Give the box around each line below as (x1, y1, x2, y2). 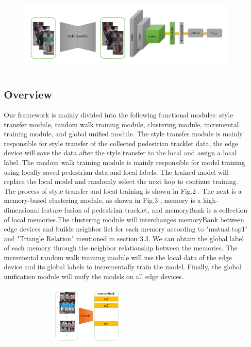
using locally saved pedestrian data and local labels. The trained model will (4, 166, 229, 177)
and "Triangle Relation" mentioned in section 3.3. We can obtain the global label (4, 233, 244, 243)
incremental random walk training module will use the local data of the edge (4, 252, 232, 262)
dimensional (4, 204, 39, 215)
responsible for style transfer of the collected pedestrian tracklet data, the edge (4, 138, 238, 148)
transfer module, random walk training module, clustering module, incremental (4, 119, 239, 129)
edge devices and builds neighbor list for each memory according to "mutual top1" (4, 224, 248, 234)
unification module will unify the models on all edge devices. (4, 271, 184, 281)
